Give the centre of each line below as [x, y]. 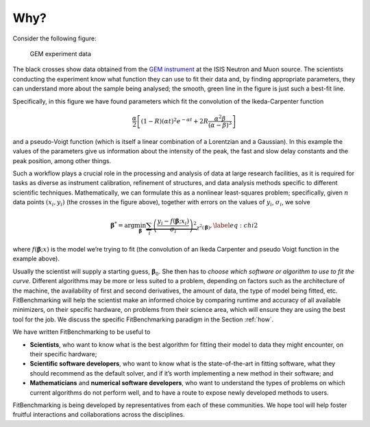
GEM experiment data [61, 53]
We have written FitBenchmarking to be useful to [82, 332]
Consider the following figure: [54, 38]
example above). [36, 259]
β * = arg [123, 225]
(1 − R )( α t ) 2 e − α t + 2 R [175, 121]
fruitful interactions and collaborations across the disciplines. [99, 415]
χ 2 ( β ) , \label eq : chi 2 [227, 226]
